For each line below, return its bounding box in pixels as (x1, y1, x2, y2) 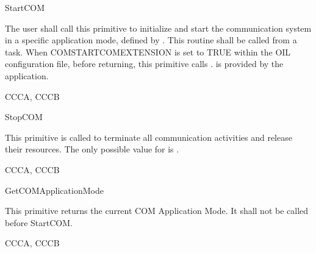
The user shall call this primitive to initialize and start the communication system (5, 21, 312, 34)
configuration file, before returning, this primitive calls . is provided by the (5, 57, 284, 70)
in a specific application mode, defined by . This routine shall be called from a (5, 34, 297, 46)
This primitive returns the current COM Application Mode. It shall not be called (5, 204, 309, 217)
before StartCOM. (5, 216, 73, 229)
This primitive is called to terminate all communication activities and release (5, 130, 292, 143)
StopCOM (5, 110, 43, 123)
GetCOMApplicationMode (5, 184, 104, 196)
